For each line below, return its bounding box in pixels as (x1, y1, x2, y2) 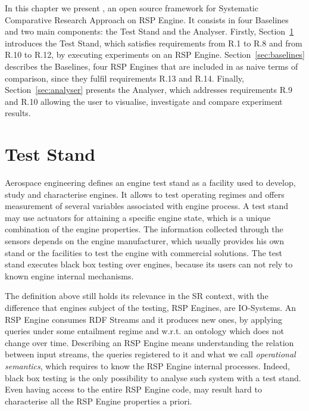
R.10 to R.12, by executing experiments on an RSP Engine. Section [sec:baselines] (5, 48, 305, 61)
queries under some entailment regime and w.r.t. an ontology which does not (5, 325, 284, 337)
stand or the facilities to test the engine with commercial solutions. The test (5, 246, 282, 259)
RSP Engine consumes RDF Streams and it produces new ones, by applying (5, 313, 282, 325)
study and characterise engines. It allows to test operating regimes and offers (5, 188, 285, 200)
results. (5, 107, 31, 119)
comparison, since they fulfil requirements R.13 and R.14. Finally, (5, 71, 244, 84)
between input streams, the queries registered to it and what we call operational (5, 348, 296, 360)
